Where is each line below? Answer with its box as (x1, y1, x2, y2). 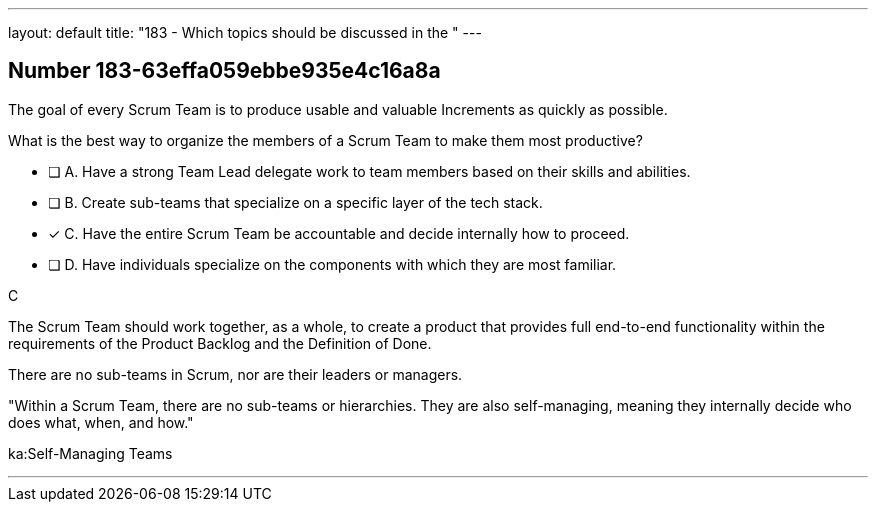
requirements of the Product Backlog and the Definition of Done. (8, 334, 432, 352)
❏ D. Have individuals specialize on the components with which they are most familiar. (48, 255, 617, 273)
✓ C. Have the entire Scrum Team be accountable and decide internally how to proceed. (48, 224, 630, 242)
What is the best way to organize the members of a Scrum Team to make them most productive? (8, 131, 643, 149)
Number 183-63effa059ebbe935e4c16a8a (8, 58, 441, 84)
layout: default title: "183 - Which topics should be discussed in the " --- (8, 24, 482, 41)
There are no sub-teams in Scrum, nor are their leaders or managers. (8, 365, 463, 383)
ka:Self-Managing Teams (8, 444, 173, 462)
